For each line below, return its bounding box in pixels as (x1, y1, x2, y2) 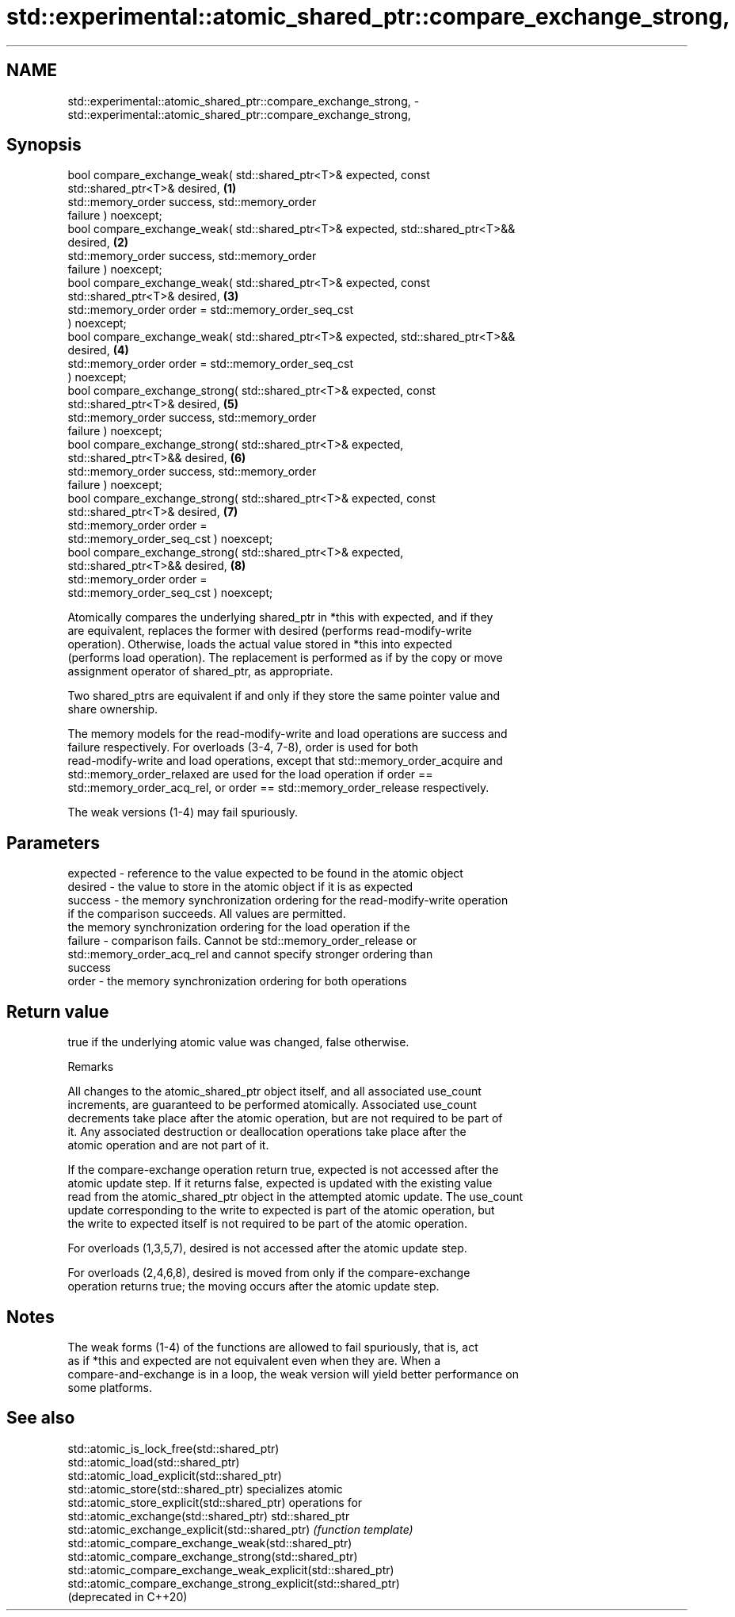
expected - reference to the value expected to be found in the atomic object (67, 866, 463, 881)
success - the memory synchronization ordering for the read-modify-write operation (67, 893, 508, 908)
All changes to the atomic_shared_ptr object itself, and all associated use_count (67, 1084, 482, 1099)
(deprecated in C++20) (67, 1589, 188, 1604)
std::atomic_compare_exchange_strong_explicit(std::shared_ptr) (67, 1576, 400, 1590)
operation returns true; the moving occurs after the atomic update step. (67, 1279, 440, 1294)
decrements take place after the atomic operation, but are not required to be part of (67, 1111, 503, 1126)
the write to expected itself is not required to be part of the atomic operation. (67, 1217, 467, 1231)
